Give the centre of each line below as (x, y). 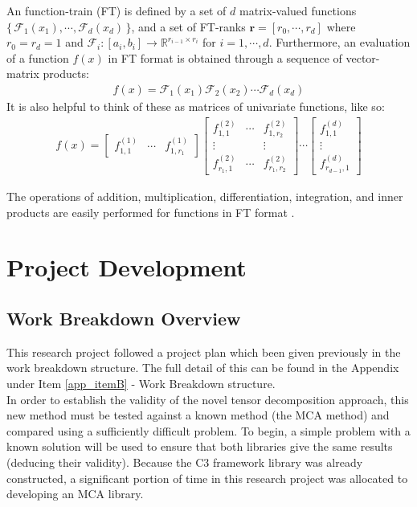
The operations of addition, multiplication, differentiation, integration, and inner (205, 196)
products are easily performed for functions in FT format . (151, 212)
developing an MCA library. (75, 494)
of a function (38, 57)
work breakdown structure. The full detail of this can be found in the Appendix (203, 368)
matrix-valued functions (298, 10)
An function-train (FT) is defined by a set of (117, 10)
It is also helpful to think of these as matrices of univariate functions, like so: (196, 106)
